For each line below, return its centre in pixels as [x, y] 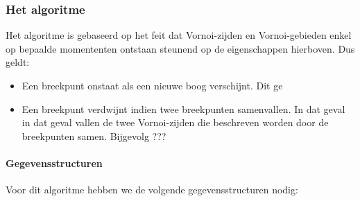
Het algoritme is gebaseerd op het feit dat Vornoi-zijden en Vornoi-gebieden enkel [179, 35]
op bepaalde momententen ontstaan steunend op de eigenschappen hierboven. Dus [180, 48]
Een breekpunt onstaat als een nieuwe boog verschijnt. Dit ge [152, 85]
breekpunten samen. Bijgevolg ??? [94, 136]
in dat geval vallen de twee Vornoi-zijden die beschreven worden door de [175, 122]
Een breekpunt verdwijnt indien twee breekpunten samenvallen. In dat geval [183, 108]
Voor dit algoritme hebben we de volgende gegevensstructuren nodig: [152, 190]
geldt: [18, 62]
